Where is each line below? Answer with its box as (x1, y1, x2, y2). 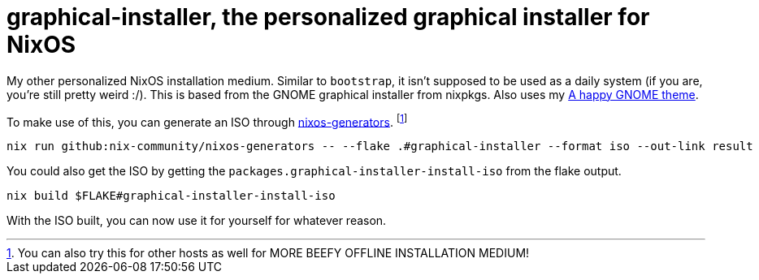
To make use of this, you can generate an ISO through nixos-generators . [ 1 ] (7, 112, 408, 129)
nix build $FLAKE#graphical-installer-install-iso (7, 189, 336, 203)
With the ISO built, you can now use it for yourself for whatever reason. (7, 213, 387, 228)
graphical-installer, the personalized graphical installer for (7, 3, 650, 31)
